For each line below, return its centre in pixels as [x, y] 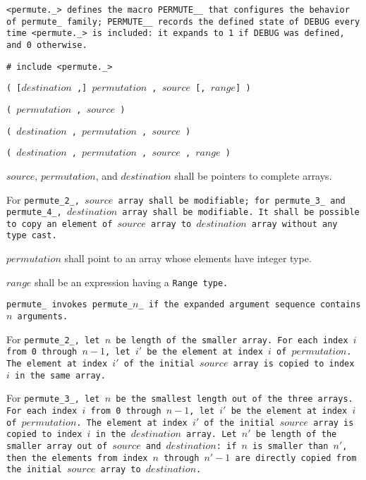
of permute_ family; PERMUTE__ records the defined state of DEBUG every [183, 21]
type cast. [32, 236]
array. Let [212, 435]
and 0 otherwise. [47, 45]
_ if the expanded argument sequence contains [250, 305]
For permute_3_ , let [53, 398]
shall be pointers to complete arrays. [253, 175]
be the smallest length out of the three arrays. [234, 399]
